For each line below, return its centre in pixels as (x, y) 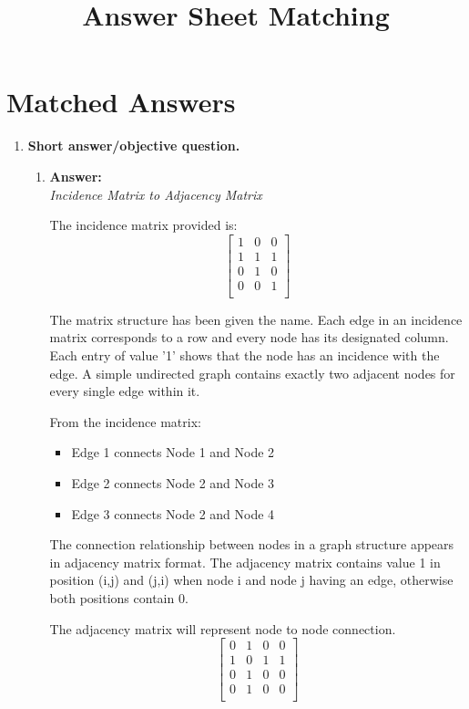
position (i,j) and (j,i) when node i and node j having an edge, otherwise (251, 580)
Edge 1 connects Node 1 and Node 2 (173, 452)
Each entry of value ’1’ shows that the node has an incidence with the (245, 355)
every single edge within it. (125, 391)
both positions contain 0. (119, 597)
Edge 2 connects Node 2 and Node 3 (173, 483)
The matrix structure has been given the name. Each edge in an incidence (256, 319)
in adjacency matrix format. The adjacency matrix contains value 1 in (245, 562)
